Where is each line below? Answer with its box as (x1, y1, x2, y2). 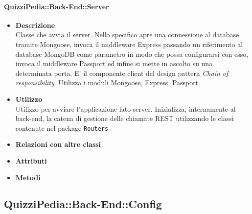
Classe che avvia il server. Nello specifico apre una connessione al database (15, 29, 239, 40)
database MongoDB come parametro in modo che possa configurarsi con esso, (15, 48, 249, 59)
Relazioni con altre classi (15, 139, 101, 149)
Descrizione (15, 20, 55, 30)
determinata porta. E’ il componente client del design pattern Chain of (15, 68, 229, 78)
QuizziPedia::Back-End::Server (4, 1, 109, 11)
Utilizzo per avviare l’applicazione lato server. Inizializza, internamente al (15, 103, 236, 114)
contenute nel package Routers (15, 122, 109, 133)
